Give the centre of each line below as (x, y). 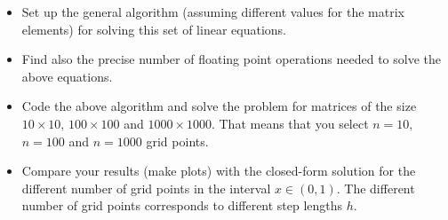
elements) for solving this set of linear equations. (154, 29)
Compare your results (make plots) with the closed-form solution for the (219, 171)
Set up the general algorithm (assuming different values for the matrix (213, 12)
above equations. (67, 76)
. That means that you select (290, 123)
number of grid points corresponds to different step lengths (182, 205)
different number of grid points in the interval (146, 188)
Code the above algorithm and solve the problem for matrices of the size (219, 106)
